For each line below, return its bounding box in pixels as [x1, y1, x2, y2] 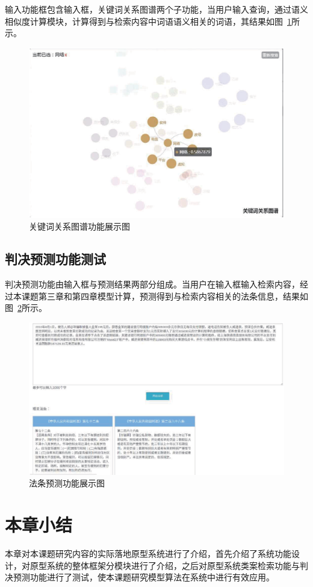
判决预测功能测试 [5, 250, 106, 268]
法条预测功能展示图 [29, 477, 105, 489]
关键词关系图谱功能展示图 [29, 220, 130, 233]
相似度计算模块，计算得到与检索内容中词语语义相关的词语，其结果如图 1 [5, 14, 291, 27]
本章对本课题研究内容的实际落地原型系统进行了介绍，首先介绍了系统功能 [5, 547, 291, 560]
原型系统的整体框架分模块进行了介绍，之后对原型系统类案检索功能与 [29, 559, 300, 571]
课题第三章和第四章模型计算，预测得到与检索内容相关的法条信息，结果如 [21, 289, 308, 302]
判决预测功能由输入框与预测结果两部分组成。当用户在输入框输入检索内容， [5, 277, 300, 290]
